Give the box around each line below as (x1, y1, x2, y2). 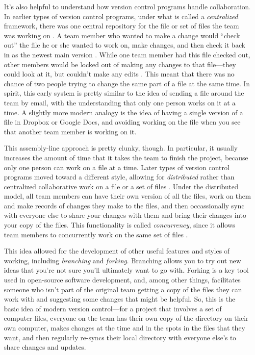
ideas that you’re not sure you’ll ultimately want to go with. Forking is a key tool (4, 265, 249, 275)
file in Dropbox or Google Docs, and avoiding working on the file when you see (4, 117, 241, 127)
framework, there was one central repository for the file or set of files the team (4, 21, 239, 31)
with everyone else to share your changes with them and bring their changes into (4, 210, 246, 220)
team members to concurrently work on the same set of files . (4, 229, 188, 239)
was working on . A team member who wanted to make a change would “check (4, 30, 240, 40)
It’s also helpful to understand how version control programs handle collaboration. (4, 1, 251, 11)
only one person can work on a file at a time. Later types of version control (4, 162, 229, 172)
